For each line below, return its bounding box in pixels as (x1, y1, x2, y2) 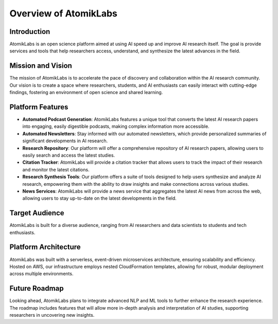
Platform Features (9, 103, 68, 111)
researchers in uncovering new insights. (9, 312, 95, 318)
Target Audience (9, 208, 64, 218)
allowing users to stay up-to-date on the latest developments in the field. (22, 195, 177, 201)
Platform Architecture (9, 243, 81, 252)
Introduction (9, 27, 50, 36)
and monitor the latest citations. (22, 166, 90, 173)
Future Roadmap (9, 284, 64, 293)
